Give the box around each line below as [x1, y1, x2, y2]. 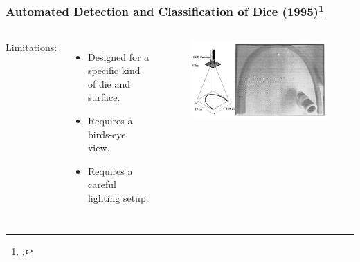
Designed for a [87, 49, 150, 64]
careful [87, 177, 116, 191]
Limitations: [6, 39, 57, 54]
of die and [87, 76, 131, 91]
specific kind [87, 63, 141, 77]
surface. [87, 90, 120, 104]
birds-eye [87, 127, 126, 141]
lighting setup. [87, 191, 149, 205]
